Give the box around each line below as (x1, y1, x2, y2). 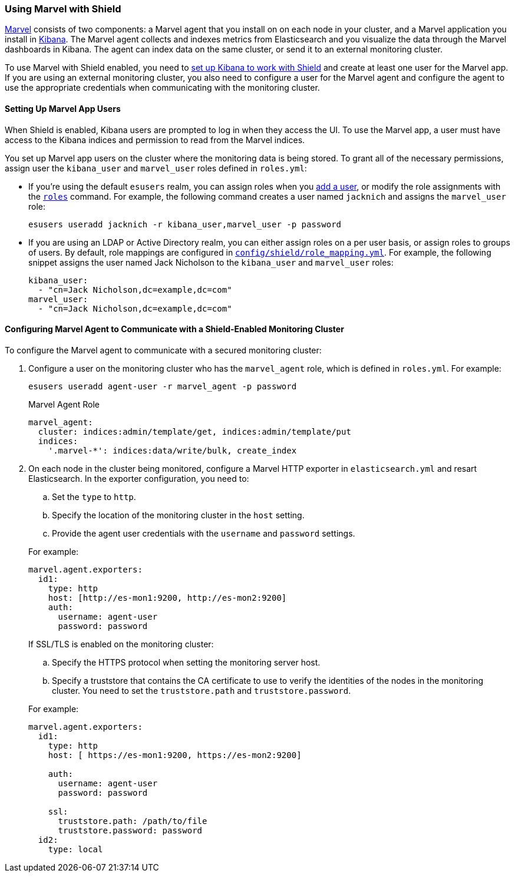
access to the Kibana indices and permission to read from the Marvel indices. (5, 134, 305, 145)
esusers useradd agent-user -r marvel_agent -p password (28, 381, 297, 391)
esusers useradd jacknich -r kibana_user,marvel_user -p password (28, 219, 342, 229)
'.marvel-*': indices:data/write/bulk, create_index (48, 445, 297, 455)
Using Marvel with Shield (5, 3, 121, 15)
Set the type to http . (52, 491, 136, 502)
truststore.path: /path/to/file (58, 816, 207, 826)
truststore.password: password (58, 825, 203, 835)
